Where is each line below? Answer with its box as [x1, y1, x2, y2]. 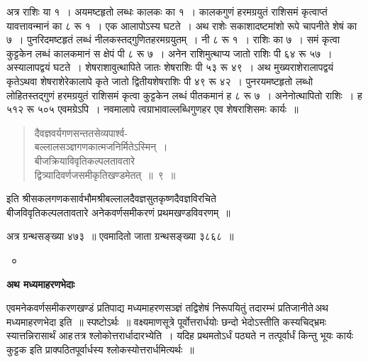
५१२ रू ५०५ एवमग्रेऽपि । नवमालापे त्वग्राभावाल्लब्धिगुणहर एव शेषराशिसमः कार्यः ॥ [6, 102, 299, 116]
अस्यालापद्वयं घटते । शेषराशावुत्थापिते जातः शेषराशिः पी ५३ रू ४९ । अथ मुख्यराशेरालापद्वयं [6, 60, 334, 75]
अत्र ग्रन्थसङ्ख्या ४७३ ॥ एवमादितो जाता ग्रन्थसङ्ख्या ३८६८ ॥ [6, 229, 234, 243]
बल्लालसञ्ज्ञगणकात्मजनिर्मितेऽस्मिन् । [34, 139, 168, 154]
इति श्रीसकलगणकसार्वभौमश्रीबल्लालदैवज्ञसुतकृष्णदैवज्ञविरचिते [6, 191, 216, 206]
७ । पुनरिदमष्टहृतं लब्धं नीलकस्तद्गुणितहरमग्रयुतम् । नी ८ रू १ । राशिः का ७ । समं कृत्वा [6, 32, 340, 47]
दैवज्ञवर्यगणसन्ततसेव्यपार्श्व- [34, 125, 128, 140]
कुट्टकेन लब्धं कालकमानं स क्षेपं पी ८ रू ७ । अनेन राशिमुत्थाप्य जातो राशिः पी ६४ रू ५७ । [6, 45, 333, 60]
